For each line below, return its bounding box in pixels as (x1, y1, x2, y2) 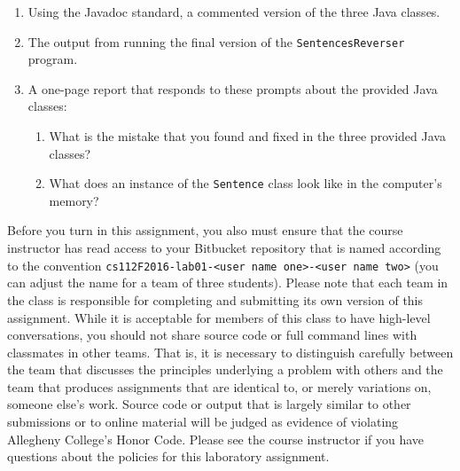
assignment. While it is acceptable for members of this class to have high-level (7, 308, 431, 326)
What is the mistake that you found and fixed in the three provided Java (49, 127, 446, 145)
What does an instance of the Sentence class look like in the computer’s (49, 174, 442, 192)
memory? (49, 191, 99, 209)
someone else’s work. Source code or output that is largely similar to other (7, 395, 411, 413)
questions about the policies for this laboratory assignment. (7, 447, 330, 466)
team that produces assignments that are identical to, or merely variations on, (7, 377, 432, 396)
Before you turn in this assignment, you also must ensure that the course (7, 221, 403, 239)
